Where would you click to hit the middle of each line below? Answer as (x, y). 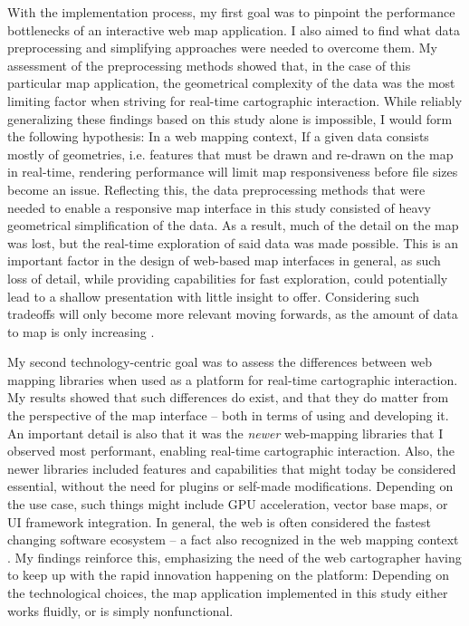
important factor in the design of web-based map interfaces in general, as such (224, 260)
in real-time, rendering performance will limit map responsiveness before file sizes (233, 172)
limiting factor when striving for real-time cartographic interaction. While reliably (235, 100)
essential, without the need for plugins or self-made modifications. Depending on (230, 486)
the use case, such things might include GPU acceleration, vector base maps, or (228, 504)
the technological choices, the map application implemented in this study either (228, 592)
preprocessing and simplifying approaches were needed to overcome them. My (222, 48)
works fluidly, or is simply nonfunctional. (120, 610)
